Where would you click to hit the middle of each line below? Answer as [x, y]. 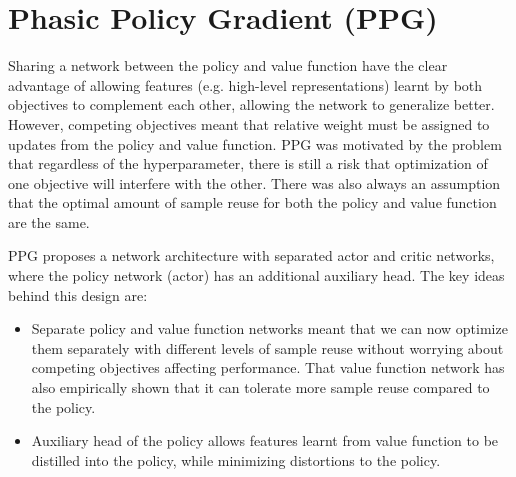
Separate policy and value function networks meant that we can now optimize [269, 328]
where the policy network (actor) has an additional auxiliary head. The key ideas [256, 275]
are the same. [49, 221]
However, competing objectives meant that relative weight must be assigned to [249, 123]
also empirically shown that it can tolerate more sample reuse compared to [260, 387]
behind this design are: [78, 294]
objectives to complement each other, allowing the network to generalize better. [251, 104]
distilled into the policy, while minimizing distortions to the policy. [236, 459]
